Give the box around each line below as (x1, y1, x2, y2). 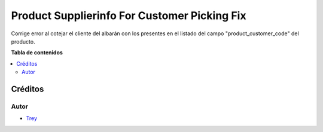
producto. (11, 38, 35, 45)
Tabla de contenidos (11, 49, 63, 56)
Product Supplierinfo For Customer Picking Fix (11, 9, 246, 22)
